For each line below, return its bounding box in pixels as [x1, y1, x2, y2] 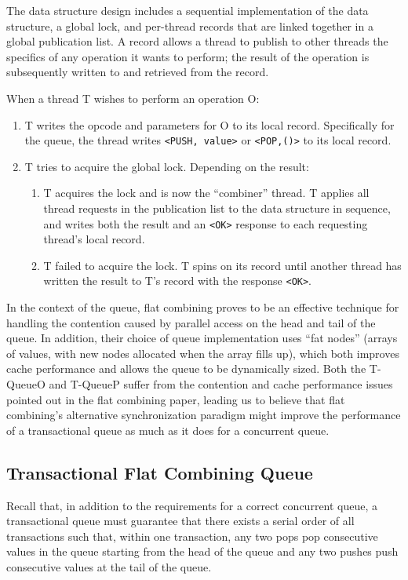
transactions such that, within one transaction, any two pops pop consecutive [6, 527, 378, 544]
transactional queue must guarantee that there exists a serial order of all [6, 513, 355, 529]
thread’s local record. [43, 231, 145, 247]
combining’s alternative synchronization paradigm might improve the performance [6, 407, 401, 423]
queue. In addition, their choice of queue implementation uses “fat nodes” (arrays [6, 330, 398, 346]
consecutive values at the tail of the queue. [6, 559, 212, 575]
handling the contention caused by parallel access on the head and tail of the [6, 314, 376, 330]
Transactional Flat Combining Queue [6, 460, 313, 484]
